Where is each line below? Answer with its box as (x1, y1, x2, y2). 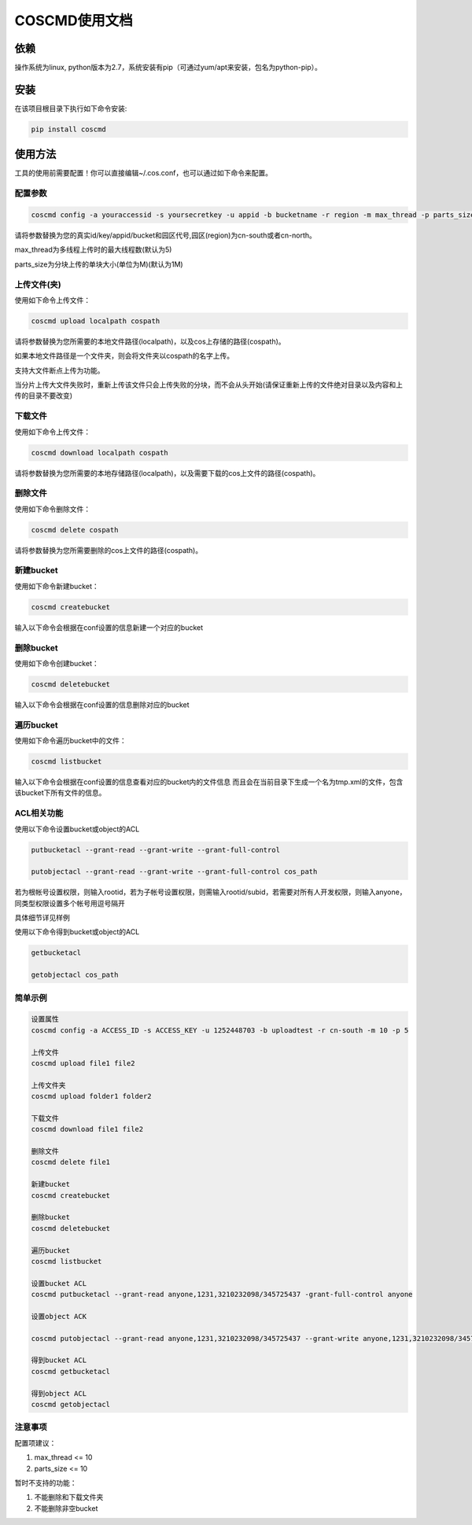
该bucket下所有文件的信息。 (14, 788, 106, 797)
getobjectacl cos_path (31, 971, 119, 979)
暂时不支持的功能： (14, 1478, 77, 1487)
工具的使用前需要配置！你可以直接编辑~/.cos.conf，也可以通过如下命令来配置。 (14, 168, 273, 178)
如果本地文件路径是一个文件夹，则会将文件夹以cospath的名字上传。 (14, 351, 234, 361)
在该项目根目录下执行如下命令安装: (14, 103, 127, 113)
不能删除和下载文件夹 (34, 1493, 104, 1502)
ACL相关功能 (14, 808, 64, 819)
